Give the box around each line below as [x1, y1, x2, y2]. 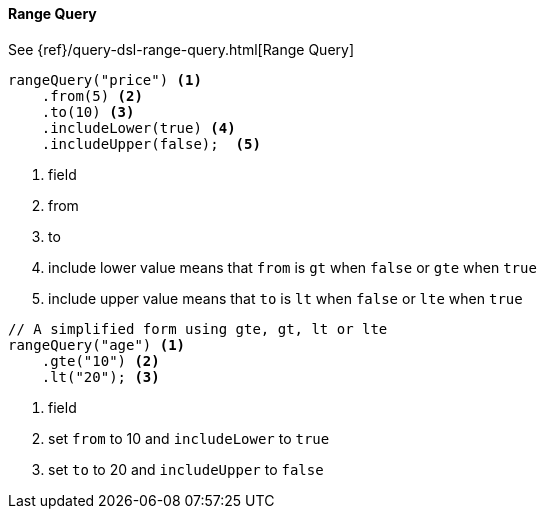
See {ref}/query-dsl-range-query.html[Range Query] [8, 40, 355, 58]
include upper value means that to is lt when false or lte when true [48, 289, 523, 307]
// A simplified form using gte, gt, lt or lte [8, 320, 388, 337]
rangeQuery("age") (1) [8, 336, 186, 353]
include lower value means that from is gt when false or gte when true [48, 258, 537, 276]
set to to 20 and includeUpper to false [48, 460, 324, 478]
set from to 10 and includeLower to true [48, 429, 330, 447]
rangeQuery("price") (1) [8, 71, 202, 88]
